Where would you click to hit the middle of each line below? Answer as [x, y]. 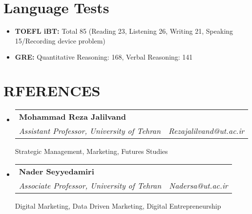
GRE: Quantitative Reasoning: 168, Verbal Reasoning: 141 [104, 57]
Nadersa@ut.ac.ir [199, 185]
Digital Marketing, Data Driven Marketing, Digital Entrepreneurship [118, 205]
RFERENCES [52, 91]
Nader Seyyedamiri [56, 171]
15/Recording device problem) [60, 40]
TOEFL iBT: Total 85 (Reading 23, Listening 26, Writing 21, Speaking [124, 31]
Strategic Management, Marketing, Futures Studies [91, 151]
